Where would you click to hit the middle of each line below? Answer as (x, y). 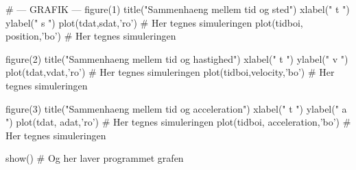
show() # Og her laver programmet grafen (95, 158)
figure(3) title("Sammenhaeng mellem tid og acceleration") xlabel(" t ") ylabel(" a (176, 108)
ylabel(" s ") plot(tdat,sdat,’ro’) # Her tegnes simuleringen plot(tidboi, (154, 22)
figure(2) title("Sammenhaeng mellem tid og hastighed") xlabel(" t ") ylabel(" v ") (177, 58)
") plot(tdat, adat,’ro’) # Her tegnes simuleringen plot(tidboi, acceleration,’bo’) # (178, 122)
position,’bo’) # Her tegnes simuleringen (91, 36)
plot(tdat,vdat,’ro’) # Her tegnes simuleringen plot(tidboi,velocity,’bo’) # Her (170, 72)
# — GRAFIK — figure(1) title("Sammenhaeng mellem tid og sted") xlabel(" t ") (178, 9)
